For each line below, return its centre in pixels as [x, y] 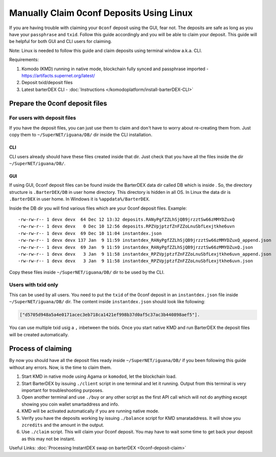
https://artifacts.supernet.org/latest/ [58, 75]
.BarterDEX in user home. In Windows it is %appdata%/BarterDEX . [80, 199]
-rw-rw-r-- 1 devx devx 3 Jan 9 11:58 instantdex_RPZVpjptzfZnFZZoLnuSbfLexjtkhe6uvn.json [136, 261]
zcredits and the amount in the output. [63, 425]
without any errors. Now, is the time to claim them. [60, 367]
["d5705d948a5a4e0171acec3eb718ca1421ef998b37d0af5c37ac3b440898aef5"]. [110, 315]
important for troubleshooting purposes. [62, 390]
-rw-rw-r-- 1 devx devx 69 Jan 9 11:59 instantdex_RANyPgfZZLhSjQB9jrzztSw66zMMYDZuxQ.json [136, 247]
